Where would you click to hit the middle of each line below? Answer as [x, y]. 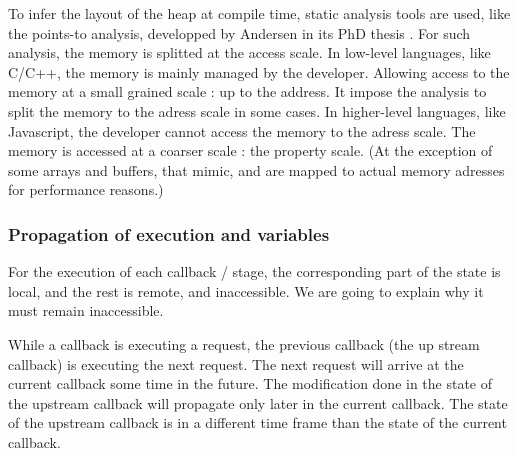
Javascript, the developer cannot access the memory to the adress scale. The [242, 130]
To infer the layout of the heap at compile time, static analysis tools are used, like [259, 13]
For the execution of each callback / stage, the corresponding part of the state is [254, 271]
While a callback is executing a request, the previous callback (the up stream [244, 343]
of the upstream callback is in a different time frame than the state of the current [257, 422]
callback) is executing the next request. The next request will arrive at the [236, 363]
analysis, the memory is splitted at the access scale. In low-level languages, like [249, 52]
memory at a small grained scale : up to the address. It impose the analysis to [247, 91]
